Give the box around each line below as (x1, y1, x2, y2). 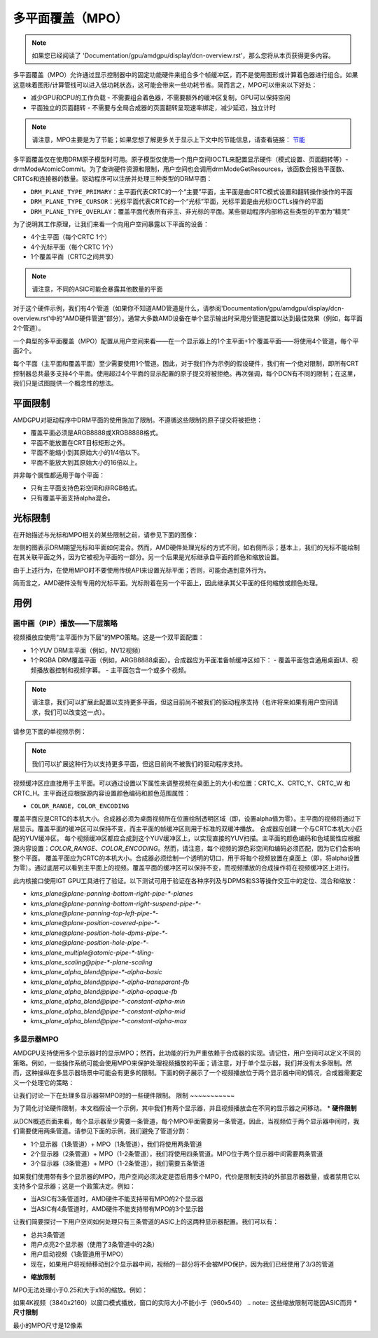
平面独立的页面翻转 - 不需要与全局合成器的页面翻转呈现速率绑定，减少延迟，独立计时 (30, 103, 276, 111)
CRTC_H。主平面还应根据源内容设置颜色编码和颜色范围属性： (13, 789, 190, 797)
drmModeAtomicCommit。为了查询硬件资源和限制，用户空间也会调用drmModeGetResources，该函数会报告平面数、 (13, 165, 349, 173)
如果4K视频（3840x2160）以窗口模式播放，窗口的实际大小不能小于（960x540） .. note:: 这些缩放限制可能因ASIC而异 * (13, 1298, 357, 1306)
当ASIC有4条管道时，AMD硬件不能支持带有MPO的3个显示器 (30, 1204, 204, 1213)
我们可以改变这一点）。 (43, 708, 108, 716)
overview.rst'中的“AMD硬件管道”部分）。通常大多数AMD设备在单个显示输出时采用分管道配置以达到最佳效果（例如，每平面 (13, 314, 363, 322)
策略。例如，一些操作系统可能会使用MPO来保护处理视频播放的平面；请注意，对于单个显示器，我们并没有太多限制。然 (13, 1058, 353, 1067)
